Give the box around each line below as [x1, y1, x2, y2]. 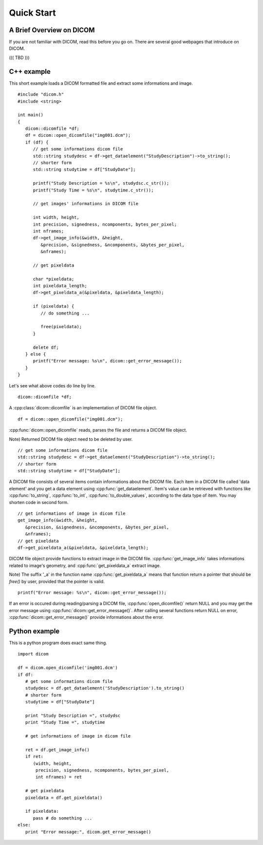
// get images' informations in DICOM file [33, 201, 139, 207]
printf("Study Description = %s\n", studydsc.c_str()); [33, 181, 169, 186]
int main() [18, 112, 44, 118]
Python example [9, 627, 60, 635]
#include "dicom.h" [18, 92, 64, 97]
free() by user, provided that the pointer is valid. [9, 578, 105, 584]
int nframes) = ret [36, 774, 82, 780]
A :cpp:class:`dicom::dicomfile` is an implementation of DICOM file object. [9, 405, 157, 411]
